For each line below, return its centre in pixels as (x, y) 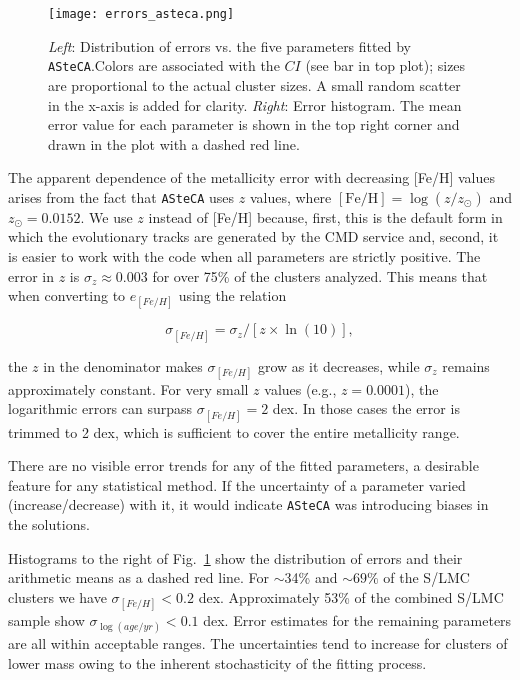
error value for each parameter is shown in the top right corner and (254, 124)
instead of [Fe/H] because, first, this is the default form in (325, 216)
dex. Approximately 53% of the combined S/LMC (351, 596)
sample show (46, 620)
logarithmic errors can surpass (100, 408)
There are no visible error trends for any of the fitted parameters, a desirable (243, 465)
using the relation (232, 295)
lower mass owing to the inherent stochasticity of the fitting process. (217, 662)
